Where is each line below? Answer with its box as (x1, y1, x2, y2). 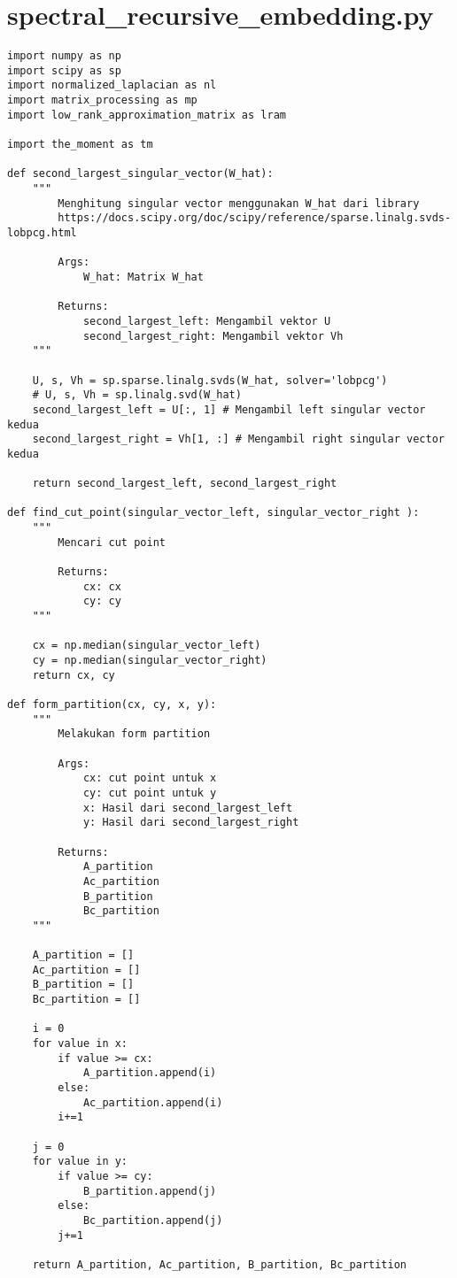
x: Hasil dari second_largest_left (82, 801, 293, 814)
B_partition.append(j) (82, 1184, 217, 1197)
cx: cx (82, 580, 121, 593)
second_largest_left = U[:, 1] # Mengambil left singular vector (32, 403, 426, 416)
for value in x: (32, 1037, 128, 1051)
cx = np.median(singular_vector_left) (32, 639, 261, 652)
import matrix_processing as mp (7, 94, 198, 107)
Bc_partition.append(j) (82, 1213, 223, 1227)
